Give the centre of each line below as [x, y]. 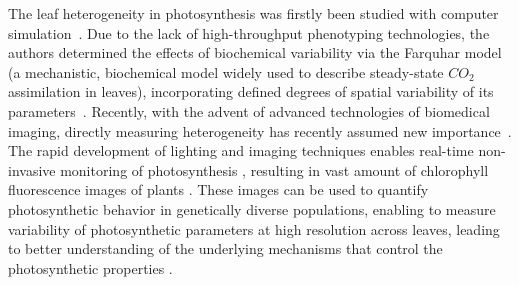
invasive [32, 169]
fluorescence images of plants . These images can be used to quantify [218, 189]
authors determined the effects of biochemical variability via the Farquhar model [255, 52]
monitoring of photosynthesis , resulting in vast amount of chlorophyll [274, 169]
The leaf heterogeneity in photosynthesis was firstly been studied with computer [253, 13]
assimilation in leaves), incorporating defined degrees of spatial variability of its [251, 91]
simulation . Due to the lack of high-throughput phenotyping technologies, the [249, 32]
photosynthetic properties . [90, 267]
